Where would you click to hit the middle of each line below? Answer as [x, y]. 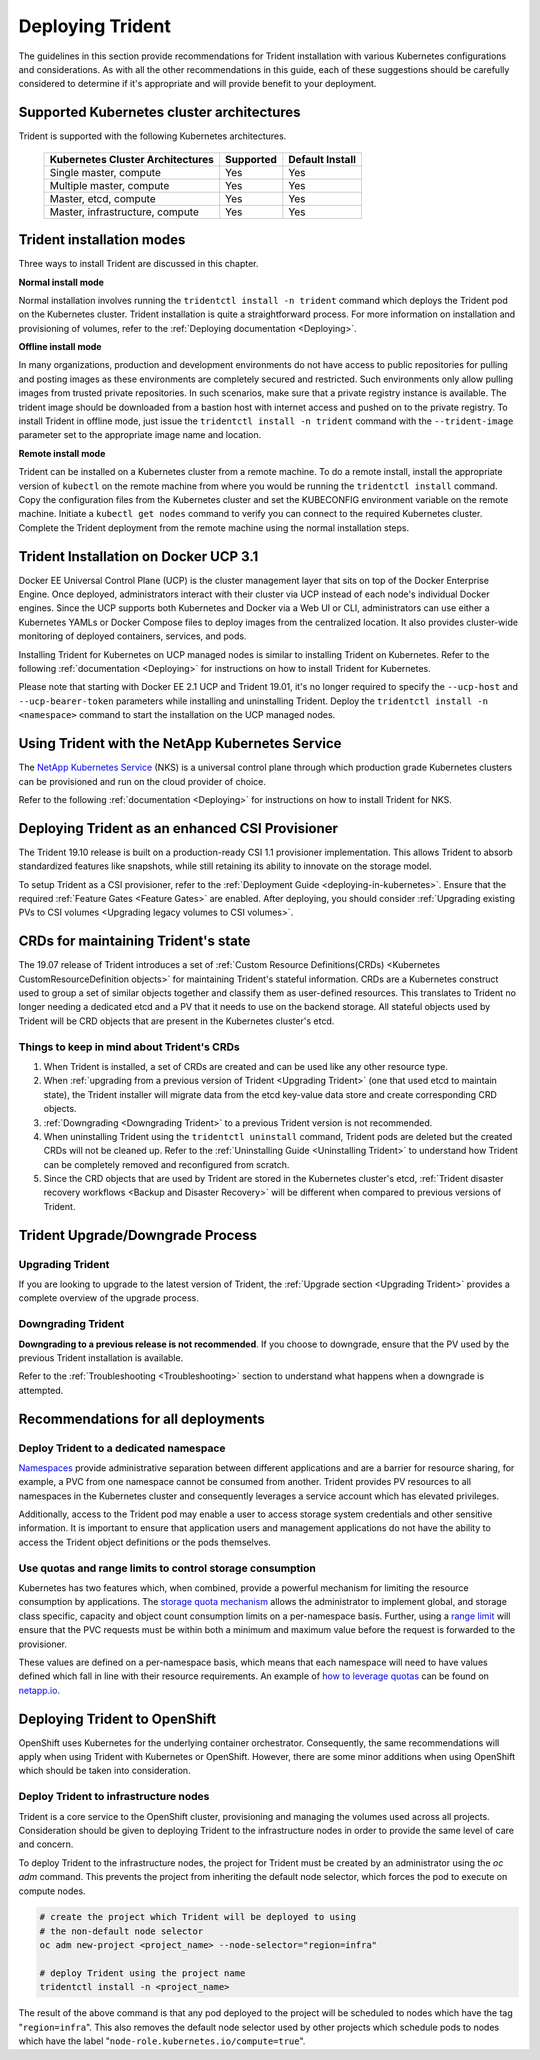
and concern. [46, 1844]
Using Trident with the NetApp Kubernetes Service [180, 743]
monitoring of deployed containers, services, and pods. [132, 636]
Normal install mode [61, 282]
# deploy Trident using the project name [142, 1973]
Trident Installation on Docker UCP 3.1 [138, 556]
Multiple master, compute [109, 185]
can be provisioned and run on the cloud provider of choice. [142, 781]
